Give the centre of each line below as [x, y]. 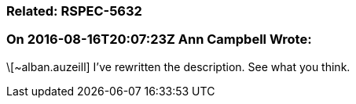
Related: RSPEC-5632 [74, 11]
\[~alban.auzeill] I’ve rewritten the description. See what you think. [178, 66]
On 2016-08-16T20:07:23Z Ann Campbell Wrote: [159, 39]
